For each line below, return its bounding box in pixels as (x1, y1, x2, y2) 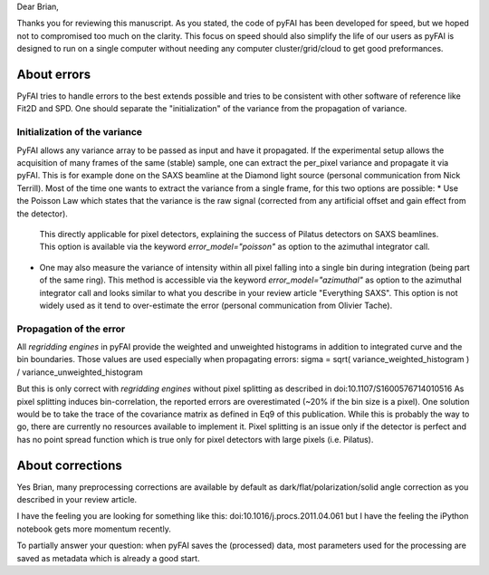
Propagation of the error (16, 322, 126, 335)
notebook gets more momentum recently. (16, 523, 171, 534)
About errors (16, 66, 91, 81)
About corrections (16, 457, 122, 473)
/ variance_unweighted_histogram (16, 367, 144, 378)
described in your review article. (16, 494, 138, 505)
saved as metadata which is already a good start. (16, 552, 200, 563)
